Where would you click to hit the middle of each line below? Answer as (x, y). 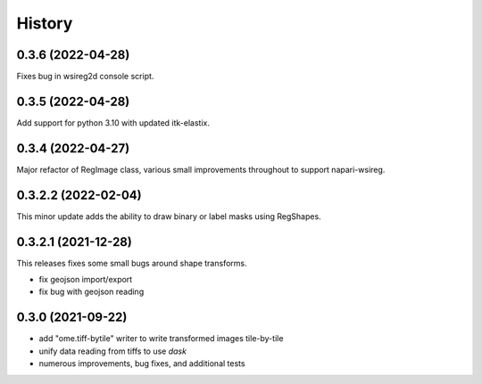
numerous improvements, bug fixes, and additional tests (142, 364)
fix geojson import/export (86, 280)
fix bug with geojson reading (91, 292)
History (45, 23)
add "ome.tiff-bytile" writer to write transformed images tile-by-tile (161, 339)
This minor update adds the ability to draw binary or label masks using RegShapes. (169, 216)
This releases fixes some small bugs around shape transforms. (132, 263)
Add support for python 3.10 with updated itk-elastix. (113, 123)
